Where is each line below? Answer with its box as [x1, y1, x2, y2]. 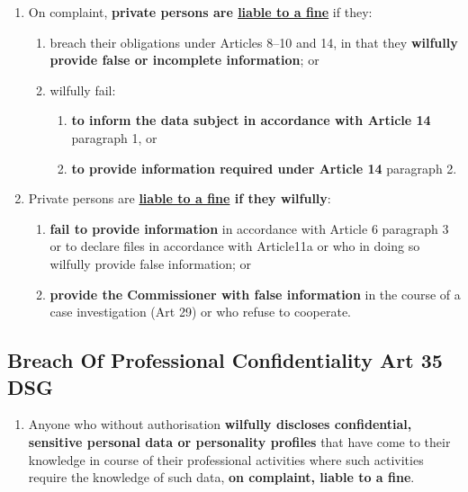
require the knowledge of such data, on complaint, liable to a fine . [28, 468, 415, 487]
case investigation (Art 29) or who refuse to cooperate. [49, 302, 352, 321]
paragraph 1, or [71, 128, 157, 147]
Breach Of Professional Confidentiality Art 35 [7, 346, 443, 374]
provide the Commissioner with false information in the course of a [49, 284, 461, 303]
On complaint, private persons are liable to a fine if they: [28, 3, 373, 21]
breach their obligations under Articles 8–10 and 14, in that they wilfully [49, 32, 458, 51]
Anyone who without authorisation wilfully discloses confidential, [28, 415, 412, 434]
